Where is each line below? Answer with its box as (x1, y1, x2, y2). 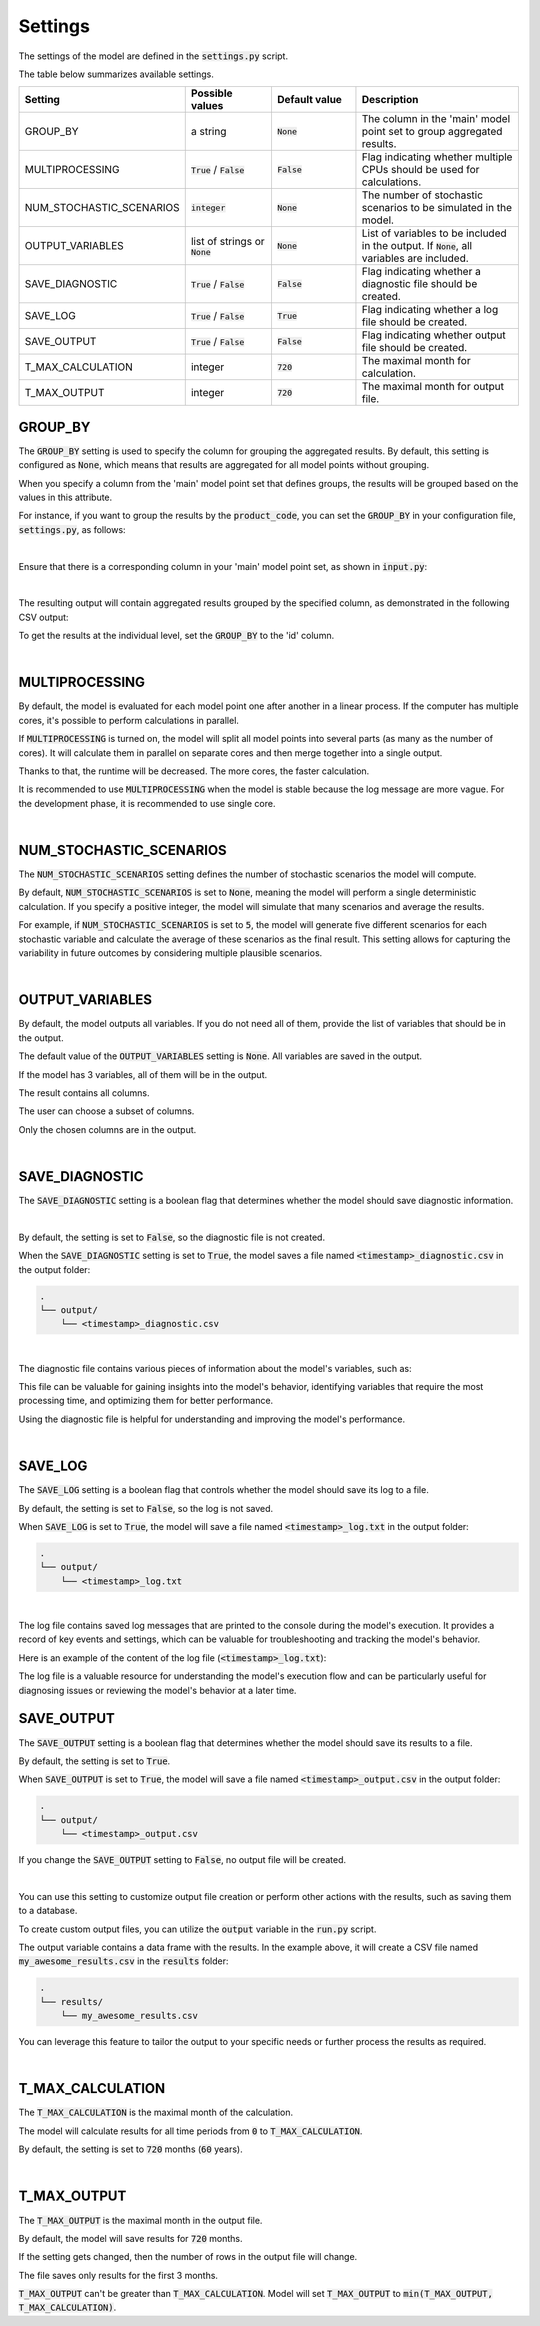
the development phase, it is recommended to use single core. (18, 797, 276, 809)
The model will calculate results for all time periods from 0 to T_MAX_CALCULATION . (18, 2125, 363, 2137)
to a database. (18, 1905, 78, 1917)
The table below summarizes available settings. (18, 68, 214, 80)
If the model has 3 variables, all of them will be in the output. (18, 1068, 268, 1080)
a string (190, 125, 227, 139)
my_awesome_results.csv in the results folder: (18, 1955, 229, 1967)
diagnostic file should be (361, 277, 478, 291)
